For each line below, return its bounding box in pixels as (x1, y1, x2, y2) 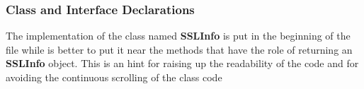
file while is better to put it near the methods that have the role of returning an (6, 42, 353, 57)
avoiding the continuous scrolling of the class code (6, 70, 222, 84)
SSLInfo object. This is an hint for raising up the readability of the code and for (6, 56, 359, 71)
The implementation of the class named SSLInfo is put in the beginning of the (6, 28, 351, 43)
